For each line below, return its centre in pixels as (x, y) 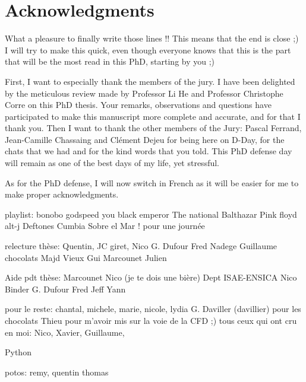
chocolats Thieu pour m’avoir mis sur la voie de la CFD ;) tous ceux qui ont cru (151, 320)
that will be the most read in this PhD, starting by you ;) (110, 61)
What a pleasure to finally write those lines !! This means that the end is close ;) (152, 38)
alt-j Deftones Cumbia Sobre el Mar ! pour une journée (105, 226)
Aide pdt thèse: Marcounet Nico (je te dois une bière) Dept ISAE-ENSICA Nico (151, 277)
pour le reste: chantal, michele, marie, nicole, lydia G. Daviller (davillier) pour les (153, 309)
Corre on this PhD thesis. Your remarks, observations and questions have (138, 105)
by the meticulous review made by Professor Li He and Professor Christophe (144, 93)
